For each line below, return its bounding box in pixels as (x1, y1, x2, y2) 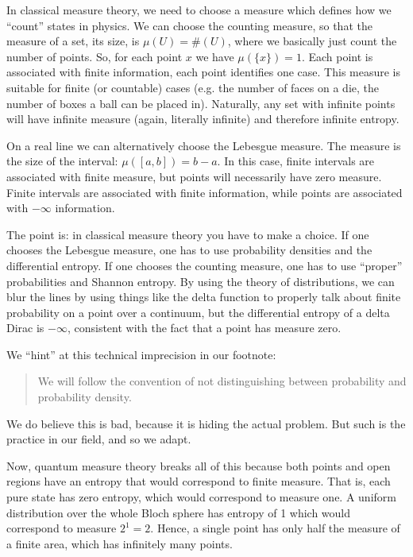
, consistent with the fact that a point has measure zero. (67, 319, 342, 336)
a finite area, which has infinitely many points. (6, 535, 233, 551)
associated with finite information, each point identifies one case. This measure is (6, 64, 401, 80)
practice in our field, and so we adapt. (6, 431, 191, 447)
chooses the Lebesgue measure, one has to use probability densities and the (6, 242, 372, 258)
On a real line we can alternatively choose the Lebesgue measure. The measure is (6, 137, 401, 153)
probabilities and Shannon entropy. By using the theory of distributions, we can (6, 273, 395, 289)
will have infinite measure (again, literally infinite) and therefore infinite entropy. (6, 110, 399, 127)
